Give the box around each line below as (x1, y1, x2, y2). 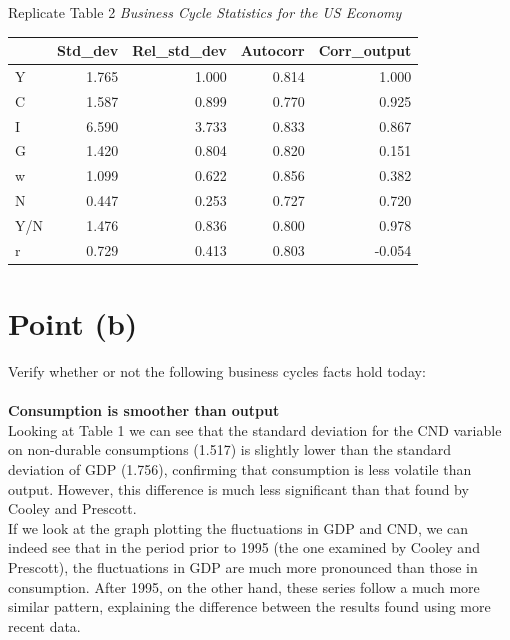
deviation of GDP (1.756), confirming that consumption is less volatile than (8, 459, 472, 480)
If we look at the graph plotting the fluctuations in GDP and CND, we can (8, 517, 469, 538)
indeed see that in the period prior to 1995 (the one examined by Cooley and (8, 537, 480, 558)
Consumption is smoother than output (8, 400, 280, 421)
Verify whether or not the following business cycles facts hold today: (8, 361, 426, 382)
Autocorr (240, 40, 305, 61)
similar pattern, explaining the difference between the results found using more (8, 596, 491, 617)
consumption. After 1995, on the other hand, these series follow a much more (8, 576, 480, 597)
